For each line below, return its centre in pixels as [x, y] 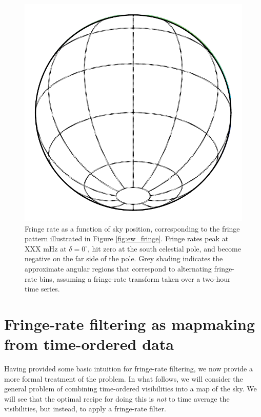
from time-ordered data [89, 344]
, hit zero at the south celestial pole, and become [164, 248]
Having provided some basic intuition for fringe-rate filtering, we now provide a [128, 369]
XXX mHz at [46, 248]
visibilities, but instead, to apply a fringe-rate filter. [85, 409]
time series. [42, 289]
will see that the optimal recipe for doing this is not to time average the [117, 398]
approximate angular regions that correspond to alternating [118, 268]
